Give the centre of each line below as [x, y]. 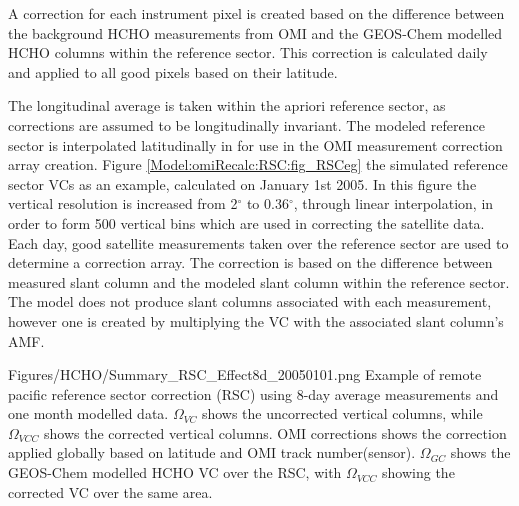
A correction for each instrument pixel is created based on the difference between [256, 13]
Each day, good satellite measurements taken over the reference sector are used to [258, 242]
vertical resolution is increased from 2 [123, 203]
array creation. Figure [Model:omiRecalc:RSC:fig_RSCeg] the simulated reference [258, 164]
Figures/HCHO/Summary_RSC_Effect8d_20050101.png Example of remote [245, 374]
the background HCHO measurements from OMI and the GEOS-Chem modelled [255, 32]
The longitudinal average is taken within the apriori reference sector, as [227, 105]
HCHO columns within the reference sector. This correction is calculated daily [248, 52]
